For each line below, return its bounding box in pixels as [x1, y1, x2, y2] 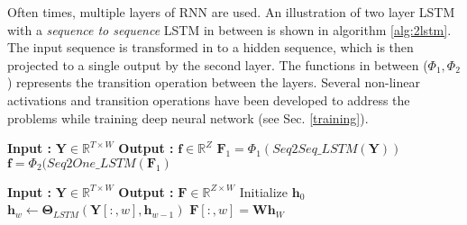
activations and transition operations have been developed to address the [7, 90, 410, 109]
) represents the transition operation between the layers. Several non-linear [7, 73, 420, 92]
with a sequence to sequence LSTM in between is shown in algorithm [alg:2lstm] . [7, 20, 452, 39]
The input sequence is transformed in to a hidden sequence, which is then [7, 38, 414, 57]
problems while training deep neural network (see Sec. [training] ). [7, 108, 369, 127]
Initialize [239, 182, 288, 201]
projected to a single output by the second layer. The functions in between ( [7, 55, 428, 74]
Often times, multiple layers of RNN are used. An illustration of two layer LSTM [7, 3, 455, 21]
